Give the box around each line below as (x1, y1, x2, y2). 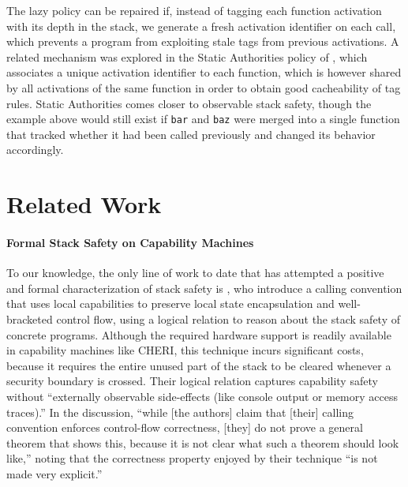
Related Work (6, 188, 162, 220)
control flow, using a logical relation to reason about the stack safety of (56, 310, 400, 327)
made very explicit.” (6, 465, 103, 481)
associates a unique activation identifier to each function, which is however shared (6, 64, 402, 81)
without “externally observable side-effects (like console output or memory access (6, 388, 398, 404)
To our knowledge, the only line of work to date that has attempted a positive (6, 264, 384, 281)
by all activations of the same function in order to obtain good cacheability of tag (6, 79, 401, 96)
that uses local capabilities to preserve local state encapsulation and (6, 295, 335, 312)
